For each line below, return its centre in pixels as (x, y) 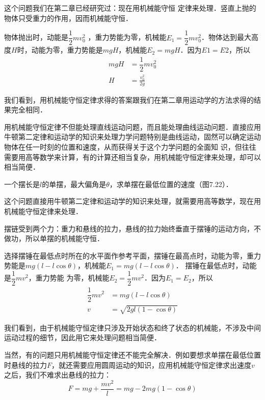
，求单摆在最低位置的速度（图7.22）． (171, 184)
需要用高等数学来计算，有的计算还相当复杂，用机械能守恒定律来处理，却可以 (132, 157)
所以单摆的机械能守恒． (64, 238)
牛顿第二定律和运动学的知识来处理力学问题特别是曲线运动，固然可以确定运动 (132, 137)
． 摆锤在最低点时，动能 (216, 265)
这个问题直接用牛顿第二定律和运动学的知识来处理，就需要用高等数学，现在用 (132, 201)
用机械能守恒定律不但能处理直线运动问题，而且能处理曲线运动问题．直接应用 (132, 126)
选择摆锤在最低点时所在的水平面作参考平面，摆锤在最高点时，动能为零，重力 (132, 255)
